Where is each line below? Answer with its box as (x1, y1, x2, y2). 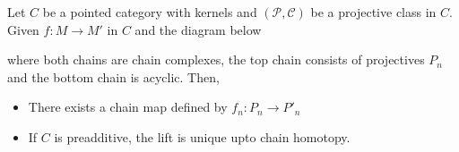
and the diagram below (134, 20, 262, 38)
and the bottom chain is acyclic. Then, (7, 67, 220, 86)
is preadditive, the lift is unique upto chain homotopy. (54, 127, 351, 146)
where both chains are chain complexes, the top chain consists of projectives (7, 50, 425, 69)
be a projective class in (310, 3, 437, 21)
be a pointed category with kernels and (42, 3, 257, 21)
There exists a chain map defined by (28, 97, 228, 116)
